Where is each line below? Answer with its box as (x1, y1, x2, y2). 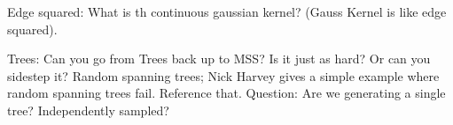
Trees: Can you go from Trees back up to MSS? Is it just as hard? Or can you (7, 49, 431, 68)
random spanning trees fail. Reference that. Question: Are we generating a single (7, 84, 446, 102)
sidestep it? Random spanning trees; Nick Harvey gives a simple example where (7, 66, 440, 85)
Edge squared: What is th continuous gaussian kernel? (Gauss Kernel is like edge (7, 3, 447, 20)
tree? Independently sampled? (7, 100, 169, 119)
